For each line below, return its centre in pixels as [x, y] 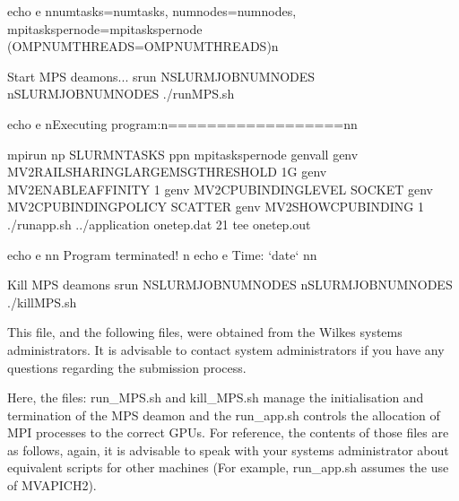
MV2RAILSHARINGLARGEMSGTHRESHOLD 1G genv [167, 172]
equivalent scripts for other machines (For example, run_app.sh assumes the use [228, 467]
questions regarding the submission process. [127, 367]
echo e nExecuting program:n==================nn [182, 123]
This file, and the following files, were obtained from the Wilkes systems [205, 332]
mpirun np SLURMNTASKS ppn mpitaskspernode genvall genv [183, 154]
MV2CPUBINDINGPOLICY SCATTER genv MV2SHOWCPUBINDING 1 [216, 207]
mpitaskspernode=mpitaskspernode [105, 28]
